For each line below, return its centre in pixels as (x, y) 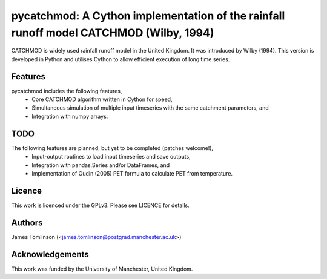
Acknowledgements (50, 254)
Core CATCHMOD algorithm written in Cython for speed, (102, 99)
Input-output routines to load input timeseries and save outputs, (111, 157)
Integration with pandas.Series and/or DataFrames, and (101, 165)
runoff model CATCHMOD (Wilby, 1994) (113, 33)
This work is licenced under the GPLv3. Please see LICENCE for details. (101, 205)
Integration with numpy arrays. (70, 116)
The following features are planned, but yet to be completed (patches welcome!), (112, 148)
